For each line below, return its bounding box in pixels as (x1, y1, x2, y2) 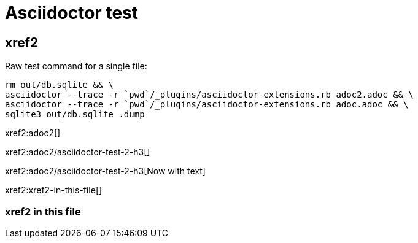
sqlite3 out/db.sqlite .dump (5, 109, 145, 120)
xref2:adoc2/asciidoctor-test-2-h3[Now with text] (5, 166, 206, 177)
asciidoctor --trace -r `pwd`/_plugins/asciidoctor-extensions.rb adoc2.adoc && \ (5, 90, 414, 100)
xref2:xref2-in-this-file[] (5, 185, 103, 196)
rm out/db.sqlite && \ (5, 80, 114, 90)
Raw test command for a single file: (5, 61, 147, 72)
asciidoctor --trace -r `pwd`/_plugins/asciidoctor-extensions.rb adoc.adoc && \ (5, 99, 409, 110)
